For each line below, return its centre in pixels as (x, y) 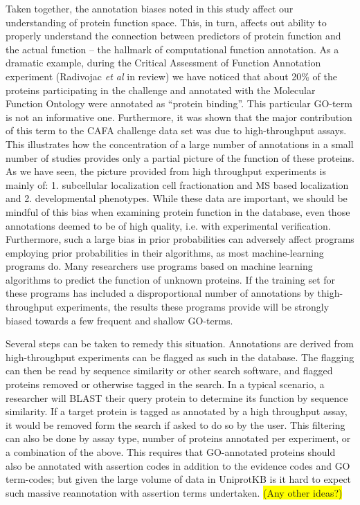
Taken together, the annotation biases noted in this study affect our (150, 8)
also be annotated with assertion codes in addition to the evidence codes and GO (178, 465)
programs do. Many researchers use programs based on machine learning (159, 266)
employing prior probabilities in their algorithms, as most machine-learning (165, 252)
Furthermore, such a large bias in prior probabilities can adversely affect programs (180, 239)
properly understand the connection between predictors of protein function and (173, 36)
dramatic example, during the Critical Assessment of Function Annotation (163, 63)
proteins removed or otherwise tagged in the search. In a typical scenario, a (165, 384)
